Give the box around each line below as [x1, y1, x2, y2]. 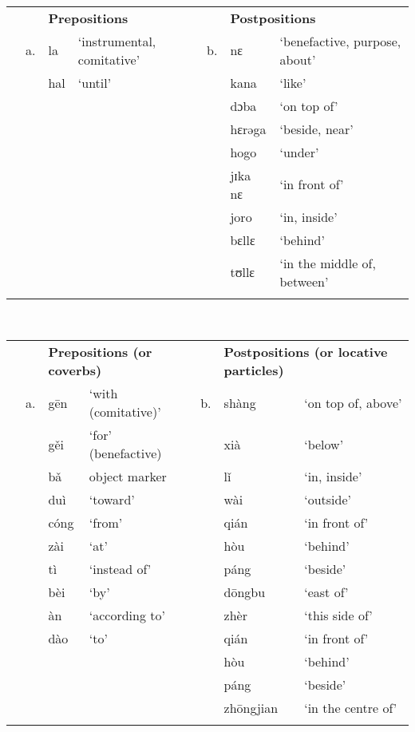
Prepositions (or [48, 342, 152, 362]
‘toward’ [89, 490, 135, 509]
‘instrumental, [77, 31, 156, 50]
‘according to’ [89, 606, 165, 625]
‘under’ [279, 142, 319, 161]
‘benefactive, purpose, [279, 31, 401, 50]
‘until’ [77, 73, 112, 92]
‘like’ [279, 73, 306, 92]
